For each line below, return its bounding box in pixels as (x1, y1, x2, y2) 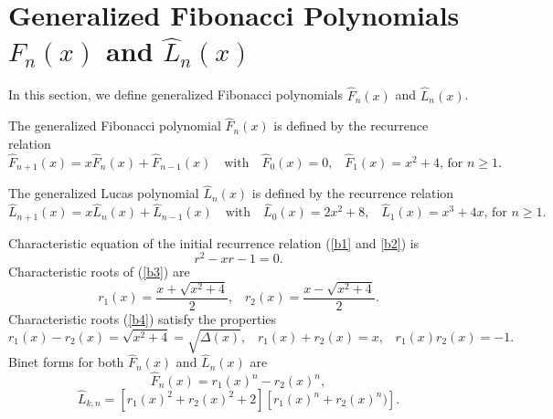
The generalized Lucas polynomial (8, 183, 199, 203)
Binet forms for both (8, 352, 124, 372)
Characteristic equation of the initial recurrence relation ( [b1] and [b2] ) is (8, 233, 420, 252)
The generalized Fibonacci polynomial (8, 116, 221, 135)
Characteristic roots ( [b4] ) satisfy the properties (8, 309, 277, 328)
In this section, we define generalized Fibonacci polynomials (8, 85, 344, 104)
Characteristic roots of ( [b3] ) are (8, 262, 190, 281)
